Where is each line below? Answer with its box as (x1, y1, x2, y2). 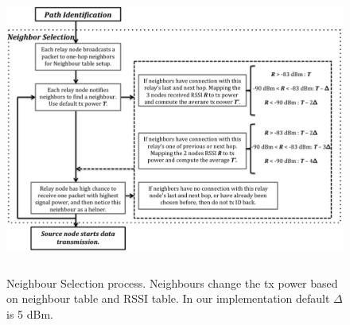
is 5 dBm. (6, 305, 53, 322)
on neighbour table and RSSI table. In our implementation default (6, 290, 330, 307)
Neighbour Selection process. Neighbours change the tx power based (6, 274, 338, 291)
